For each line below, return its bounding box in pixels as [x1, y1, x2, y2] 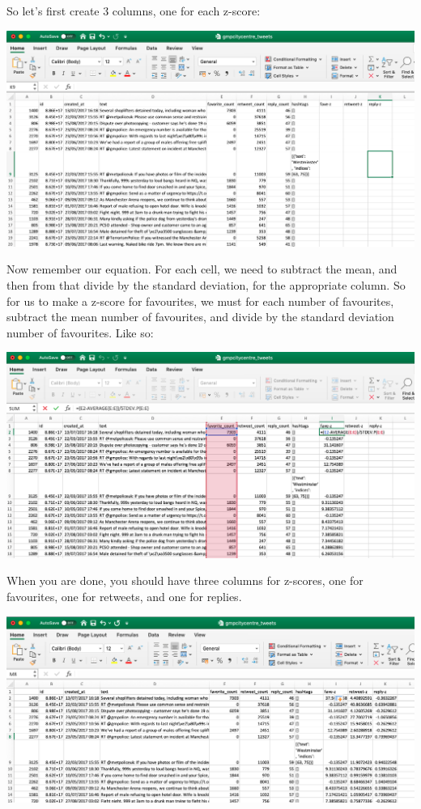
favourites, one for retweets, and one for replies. [6, 588, 242, 605]
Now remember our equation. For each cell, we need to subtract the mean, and [6, 260, 398, 277]
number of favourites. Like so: [6, 324, 154, 341]
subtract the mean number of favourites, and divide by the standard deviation [6, 308, 394, 325]
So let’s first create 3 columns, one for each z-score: [6, 2, 261, 19]
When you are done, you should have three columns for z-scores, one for [6, 572, 364, 589]
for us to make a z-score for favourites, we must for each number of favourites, [6, 292, 394, 309]
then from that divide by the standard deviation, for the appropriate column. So [6, 277, 406, 294]
